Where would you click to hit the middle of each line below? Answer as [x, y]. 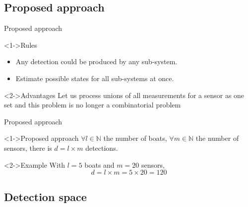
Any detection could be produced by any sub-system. [96, 61]
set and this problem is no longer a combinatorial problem [93, 105]
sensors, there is [28, 148]
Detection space [45, 196]
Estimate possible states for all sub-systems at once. [95, 78]
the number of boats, [135, 138]
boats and [99, 164]
